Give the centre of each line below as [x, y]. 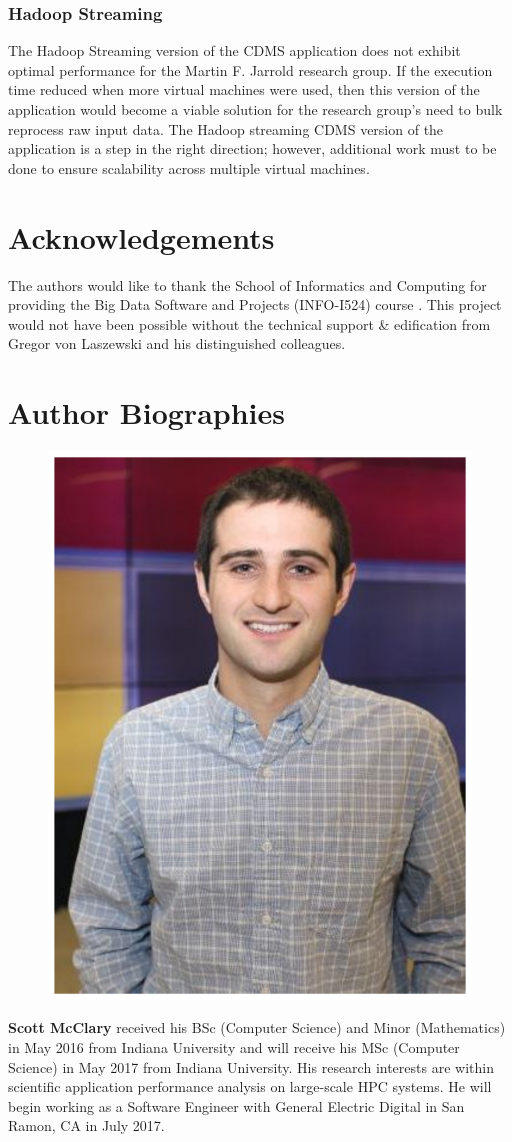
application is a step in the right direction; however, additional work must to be [252, 148]
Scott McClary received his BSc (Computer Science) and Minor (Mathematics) [257, 1027]
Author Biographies [146, 412]
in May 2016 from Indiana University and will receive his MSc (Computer [234, 1047]
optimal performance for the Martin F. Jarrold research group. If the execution [250, 69]
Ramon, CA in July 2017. [86, 1125]
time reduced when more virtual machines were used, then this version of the [244, 89]
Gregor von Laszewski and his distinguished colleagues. [177, 343]
